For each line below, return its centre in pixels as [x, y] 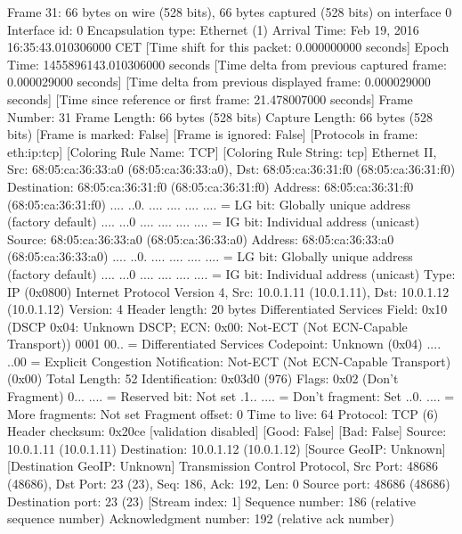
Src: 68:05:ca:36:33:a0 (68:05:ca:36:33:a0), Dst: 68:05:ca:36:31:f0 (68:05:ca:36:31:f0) [231, 169]
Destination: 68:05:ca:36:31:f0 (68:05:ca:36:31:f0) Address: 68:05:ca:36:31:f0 [211, 186]
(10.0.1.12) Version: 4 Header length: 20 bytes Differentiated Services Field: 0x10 [227, 309]
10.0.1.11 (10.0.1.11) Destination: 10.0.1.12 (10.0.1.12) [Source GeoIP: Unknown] [227, 448]
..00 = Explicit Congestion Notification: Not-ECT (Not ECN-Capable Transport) [229, 361]
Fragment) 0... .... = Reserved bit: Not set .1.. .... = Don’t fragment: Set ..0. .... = [231, 396]
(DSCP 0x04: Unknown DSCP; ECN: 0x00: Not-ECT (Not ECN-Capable [207, 326]
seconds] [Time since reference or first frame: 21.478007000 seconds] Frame [210, 99]
